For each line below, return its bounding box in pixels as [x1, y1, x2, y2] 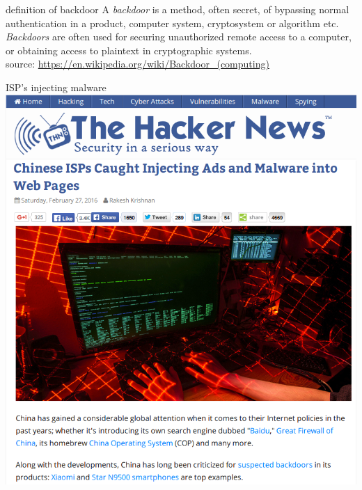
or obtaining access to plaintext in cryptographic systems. [6, 42, 252, 57]
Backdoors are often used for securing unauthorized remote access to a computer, [6, 29, 352, 44]
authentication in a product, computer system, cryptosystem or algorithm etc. [6, 15, 339, 30]
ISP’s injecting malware [6, 79, 107, 94]
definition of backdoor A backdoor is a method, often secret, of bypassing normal [6, 2, 349, 16]
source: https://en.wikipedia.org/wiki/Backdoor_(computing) [6, 56, 269, 71]
